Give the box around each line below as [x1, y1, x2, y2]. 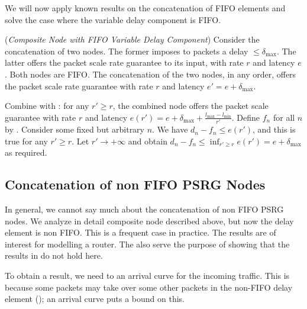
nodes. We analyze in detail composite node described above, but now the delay [5, 214, 294, 227]
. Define [231, 111, 260, 123]
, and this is [252, 123, 296, 136]
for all [273, 111, 295, 123]
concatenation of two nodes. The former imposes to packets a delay [5, 44, 248, 57]
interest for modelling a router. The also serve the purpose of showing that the [5, 237, 290, 250]
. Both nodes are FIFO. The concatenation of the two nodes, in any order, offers [5, 67, 296, 80]
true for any [5, 134, 48, 147]
